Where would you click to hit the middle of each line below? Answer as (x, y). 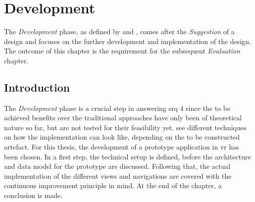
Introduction (37, 87)
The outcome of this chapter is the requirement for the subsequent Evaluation (122, 51)
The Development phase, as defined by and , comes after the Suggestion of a (119, 31)
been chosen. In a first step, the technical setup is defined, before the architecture (127, 156)
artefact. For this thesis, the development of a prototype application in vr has (122, 147)
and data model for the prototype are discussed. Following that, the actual (117, 166)
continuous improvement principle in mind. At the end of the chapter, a (113, 185)
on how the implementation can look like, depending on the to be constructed (122, 137)
